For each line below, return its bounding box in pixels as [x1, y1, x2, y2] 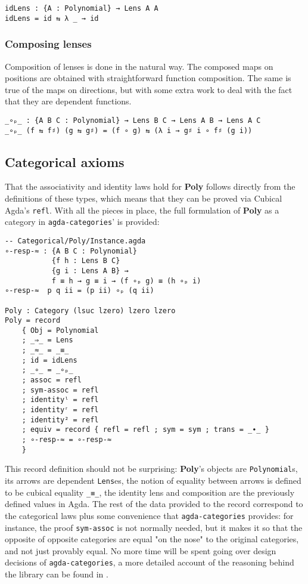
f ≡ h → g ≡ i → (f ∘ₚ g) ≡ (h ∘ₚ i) [51, 276, 201, 285]
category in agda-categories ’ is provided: [5, 215, 160, 228]
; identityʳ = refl [21, 406, 99, 415]
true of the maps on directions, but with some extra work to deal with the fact [5, 83, 293, 95]
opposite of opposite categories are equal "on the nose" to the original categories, [5, 533, 299, 545]
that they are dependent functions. [5, 95, 132, 107]
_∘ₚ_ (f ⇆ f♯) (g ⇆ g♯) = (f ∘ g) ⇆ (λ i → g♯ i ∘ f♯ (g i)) [5, 126, 253, 135]
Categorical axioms [5, 152, 125, 171]
